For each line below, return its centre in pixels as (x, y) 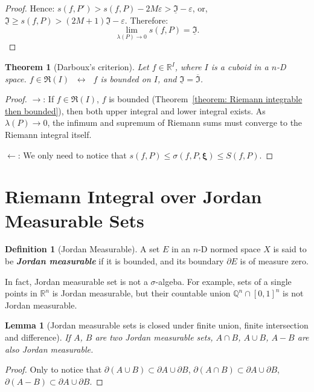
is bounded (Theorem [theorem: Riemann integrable (206, 99)
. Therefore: (146, 20)
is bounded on (126, 78)
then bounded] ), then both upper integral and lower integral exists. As (135, 110)
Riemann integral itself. (48, 134)
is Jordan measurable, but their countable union (141, 293)
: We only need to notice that (72, 155)
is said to (290, 249)
